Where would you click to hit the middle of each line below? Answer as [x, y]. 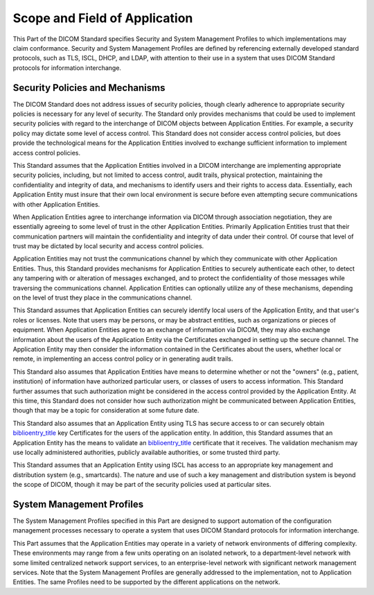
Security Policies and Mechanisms [89, 88]
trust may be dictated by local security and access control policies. [108, 246]
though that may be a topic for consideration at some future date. [106, 411]
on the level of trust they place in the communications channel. [103, 297]
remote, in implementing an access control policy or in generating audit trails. [123, 359]
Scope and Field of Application [103, 18]
